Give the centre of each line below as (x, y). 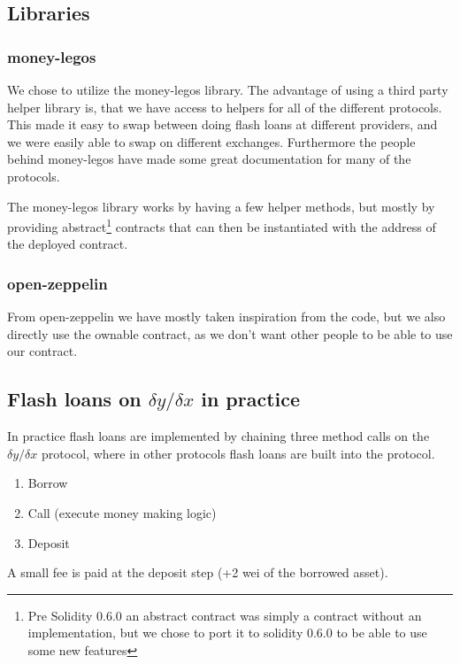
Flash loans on (74, 399)
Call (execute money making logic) (122, 512)
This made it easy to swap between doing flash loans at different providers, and (222, 124)
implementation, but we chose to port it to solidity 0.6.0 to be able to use (227, 633)
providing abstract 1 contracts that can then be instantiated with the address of (222, 225)
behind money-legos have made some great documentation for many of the (209, 159)
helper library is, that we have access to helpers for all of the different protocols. (225, 107)
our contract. (42, 351)
